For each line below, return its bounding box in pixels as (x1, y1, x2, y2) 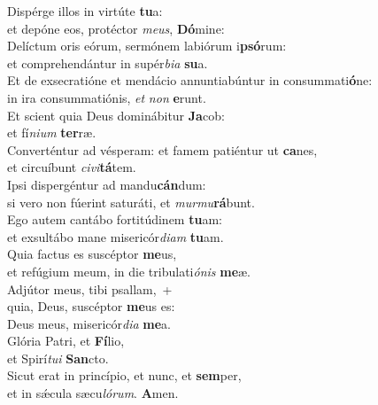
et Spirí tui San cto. (7, 348, 109, 367)
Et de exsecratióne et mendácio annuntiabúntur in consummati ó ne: (7, 71, 373, 90)
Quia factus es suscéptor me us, (7, 245, 177, 263)
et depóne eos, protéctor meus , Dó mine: (7, 19, 225, 37)
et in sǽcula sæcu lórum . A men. (7, 384, 179, 402)
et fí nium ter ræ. (7, 123, 96, 142)
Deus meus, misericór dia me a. (7, 314, 171, 332)
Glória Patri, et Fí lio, (7, 331, 125, 350)
